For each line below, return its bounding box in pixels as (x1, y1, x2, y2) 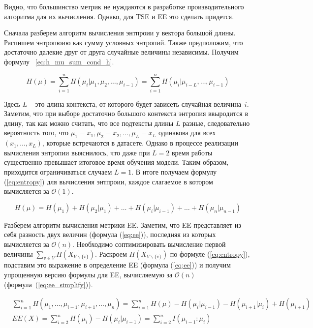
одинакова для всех (158, 127, 216, 138)
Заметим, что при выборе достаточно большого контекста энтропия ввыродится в (4, 108, 249, 119)
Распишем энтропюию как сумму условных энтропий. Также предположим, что (4, 37, 243, 47)
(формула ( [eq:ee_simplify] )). (4, 279, 93, 289)
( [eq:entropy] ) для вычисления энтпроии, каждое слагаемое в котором (4, 176, 213, 186)
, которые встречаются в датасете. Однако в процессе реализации (42, 138, 238, 148)
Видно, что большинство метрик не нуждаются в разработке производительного (4, 1, 244, 11)
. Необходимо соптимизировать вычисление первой (72, 239, 226, 249)
